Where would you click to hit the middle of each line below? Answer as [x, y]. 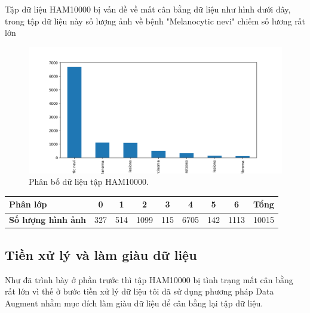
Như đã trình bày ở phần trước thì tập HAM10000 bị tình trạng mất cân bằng [149, 279]
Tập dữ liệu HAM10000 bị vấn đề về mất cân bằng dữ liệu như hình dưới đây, [148, 9]
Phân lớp [28, 204]
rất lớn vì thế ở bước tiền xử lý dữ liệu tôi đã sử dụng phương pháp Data [139, 291]
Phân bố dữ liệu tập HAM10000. [89, 182]
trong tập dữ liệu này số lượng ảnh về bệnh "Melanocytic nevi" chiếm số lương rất [155, 21]
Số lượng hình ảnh [48, 220]
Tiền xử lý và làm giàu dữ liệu [101, 254]
